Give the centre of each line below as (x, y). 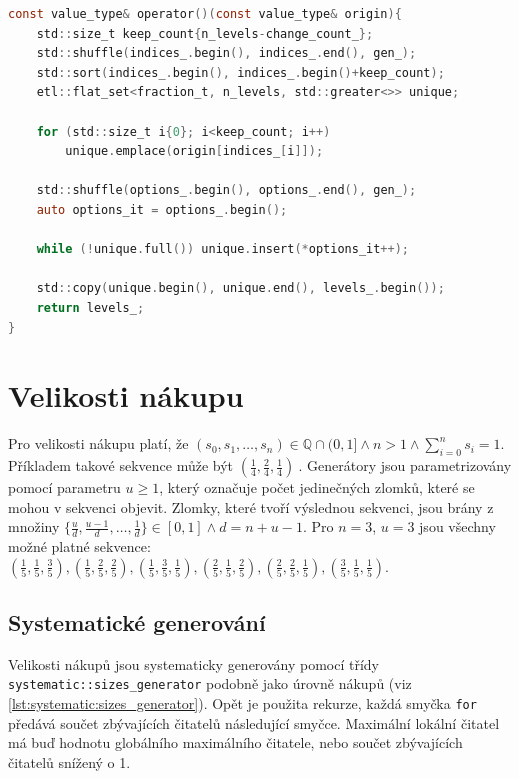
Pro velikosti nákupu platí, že (98, 443)
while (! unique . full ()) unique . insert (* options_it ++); (222, 249)
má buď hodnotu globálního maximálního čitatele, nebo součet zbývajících (235, 742)
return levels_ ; (90, 307)
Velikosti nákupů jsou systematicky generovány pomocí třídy (194, 663)
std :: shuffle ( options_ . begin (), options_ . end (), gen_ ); (226, 190)
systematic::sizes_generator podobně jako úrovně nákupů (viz (210, 683)
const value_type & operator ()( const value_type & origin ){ (205, 14)
